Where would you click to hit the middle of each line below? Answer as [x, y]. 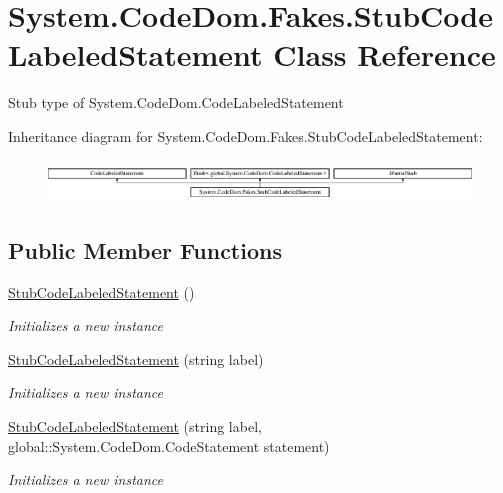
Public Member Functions [145, 249]
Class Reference [384, 54]
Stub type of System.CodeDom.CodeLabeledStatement [176, 102]
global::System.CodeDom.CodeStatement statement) [169, 445]
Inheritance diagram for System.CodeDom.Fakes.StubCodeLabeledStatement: [245, 135]
